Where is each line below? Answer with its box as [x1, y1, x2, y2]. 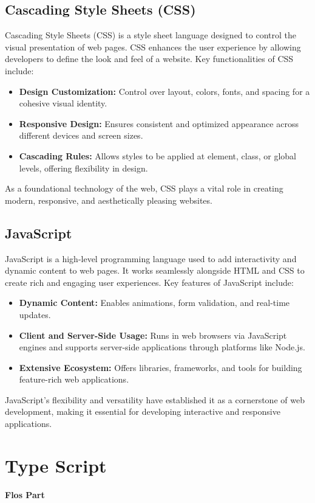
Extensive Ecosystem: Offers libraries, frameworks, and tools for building [19, 361, 302, 373]
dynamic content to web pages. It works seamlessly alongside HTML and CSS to [5, 264, 305, 277]
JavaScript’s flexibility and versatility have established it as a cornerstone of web [5, 393, 305, 406]
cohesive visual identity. [19, 97, 107, 109]
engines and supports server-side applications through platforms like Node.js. [19, 341, 305, 353]
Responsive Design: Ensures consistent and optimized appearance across [19, 117, 299, 130]
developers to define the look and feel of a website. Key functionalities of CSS [5, 52, 294, 65]
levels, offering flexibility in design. [19, 161, 148, 174]
